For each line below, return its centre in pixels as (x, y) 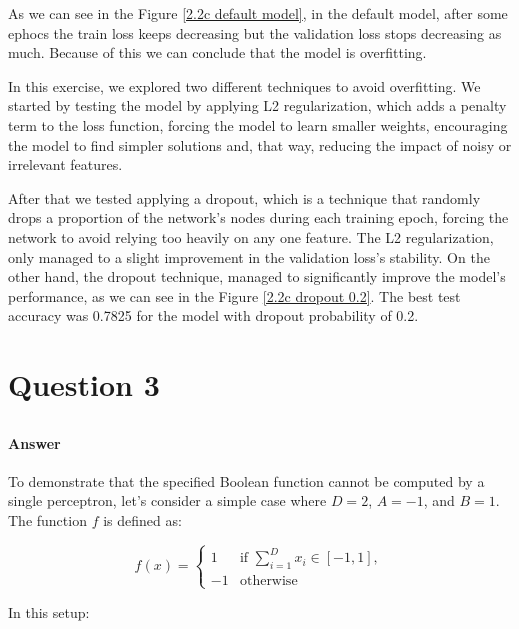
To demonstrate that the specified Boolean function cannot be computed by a (246, 480)
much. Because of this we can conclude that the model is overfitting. (217, 52)
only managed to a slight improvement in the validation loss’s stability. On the (249, 256)
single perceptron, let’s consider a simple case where (167, 500)
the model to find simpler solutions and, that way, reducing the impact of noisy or (260, 144)
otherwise (268, 581)
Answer (34, 442)
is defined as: (142, 520)
